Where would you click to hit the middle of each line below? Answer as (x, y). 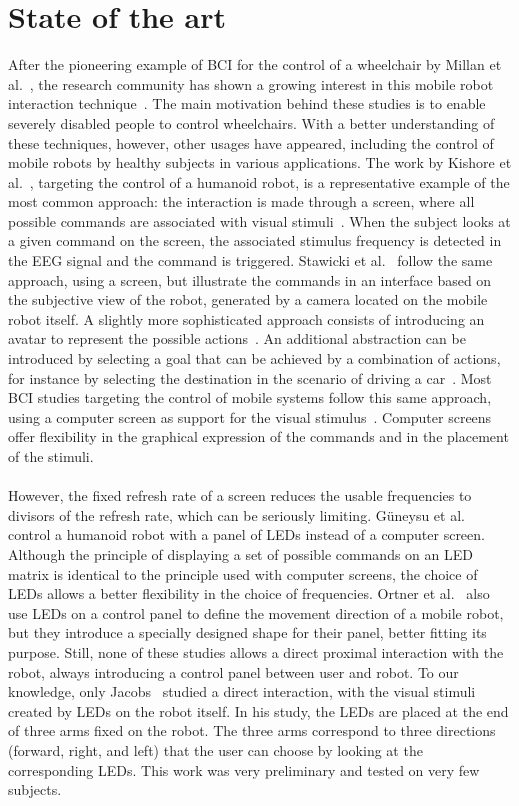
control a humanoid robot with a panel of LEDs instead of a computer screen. (246, 534)
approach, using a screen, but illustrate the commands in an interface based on (250, 279)
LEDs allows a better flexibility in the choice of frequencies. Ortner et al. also (249, 593)
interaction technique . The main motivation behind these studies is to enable (247, 103)
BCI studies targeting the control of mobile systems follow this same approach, (250, 397)
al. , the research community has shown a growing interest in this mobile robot (251, 83)
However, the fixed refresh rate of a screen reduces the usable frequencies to (240, 495)
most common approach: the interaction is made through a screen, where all (241, 201)
